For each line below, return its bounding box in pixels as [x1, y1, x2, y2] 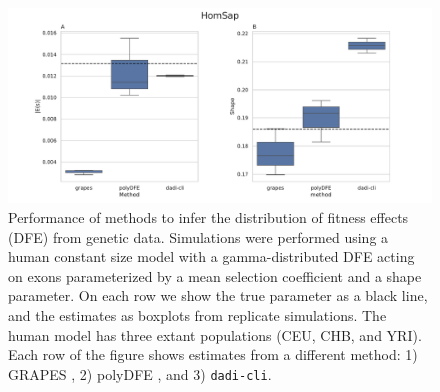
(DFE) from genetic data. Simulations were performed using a [8, 226, 389, 247]
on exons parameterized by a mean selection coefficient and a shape [8, 265, 422, 286]
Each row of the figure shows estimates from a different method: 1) [8, 344, 418, 365]
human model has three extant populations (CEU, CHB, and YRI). [8, 324, 422, 345]
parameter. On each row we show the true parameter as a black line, [8, 285, 428, 306]
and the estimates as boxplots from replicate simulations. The [8, 305, 387, 325]
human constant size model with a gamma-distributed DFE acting [8, 246, 415, 267]
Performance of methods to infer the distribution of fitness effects [8, 207, 409, 228]
